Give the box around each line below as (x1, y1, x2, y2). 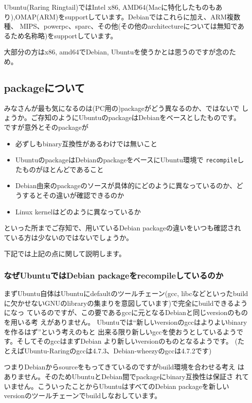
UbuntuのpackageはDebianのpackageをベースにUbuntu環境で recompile (15, 155, 237, 165)
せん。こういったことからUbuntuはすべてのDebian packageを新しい (17, 381, 229, 391)
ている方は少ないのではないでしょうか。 (4, 232, 133, 242)
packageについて (4, 80, 85, 95)
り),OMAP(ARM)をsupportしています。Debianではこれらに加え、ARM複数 (4, 11, 241, 21)
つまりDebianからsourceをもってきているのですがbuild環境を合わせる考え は (4, 362, 245, 372)
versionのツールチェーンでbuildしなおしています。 (4, 390, 162, 401)
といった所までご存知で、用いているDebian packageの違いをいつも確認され (4, 223, 241, 233)
